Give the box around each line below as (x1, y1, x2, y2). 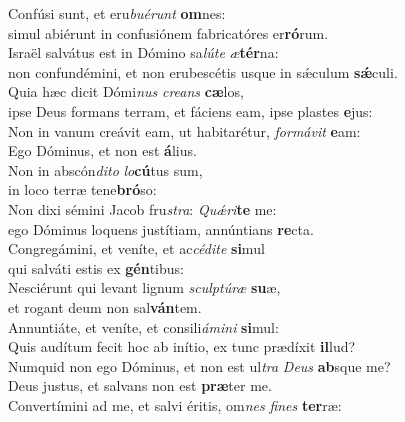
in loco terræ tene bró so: (8, 179, 157, 200)
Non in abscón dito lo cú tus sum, (8, 159, 203, 180)
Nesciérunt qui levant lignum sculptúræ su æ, (8, 277, 281, 298)
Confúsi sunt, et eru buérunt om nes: (8, 3, 226, 23)
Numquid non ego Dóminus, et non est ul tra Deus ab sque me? (8, 355, 391, 376)
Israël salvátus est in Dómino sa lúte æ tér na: (8, 42, 279, 63)
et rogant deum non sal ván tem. (8, 296, 202, 317)
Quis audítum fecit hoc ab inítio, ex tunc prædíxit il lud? (8, 336, 356, 357)
